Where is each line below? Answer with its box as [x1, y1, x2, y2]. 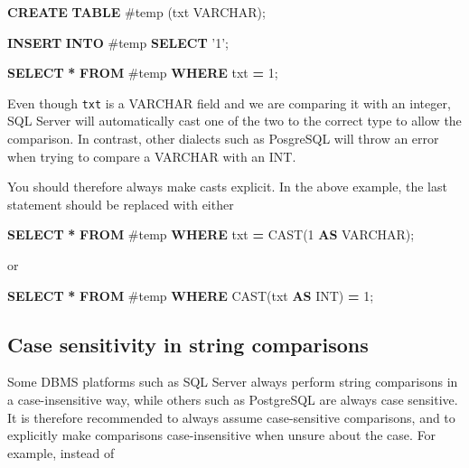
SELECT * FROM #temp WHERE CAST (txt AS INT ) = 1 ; [7, 285, 374, 304]
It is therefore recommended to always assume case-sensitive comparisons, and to [7, 407, 455, 426]
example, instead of [7, 443, 115, 462]
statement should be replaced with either [7, 194, 234, 213]
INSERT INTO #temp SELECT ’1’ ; [7, 33, 229, 51]
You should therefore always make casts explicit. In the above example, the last [7, 177, 447, 196]
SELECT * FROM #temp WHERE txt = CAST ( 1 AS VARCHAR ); [7, 225, 415, 244]
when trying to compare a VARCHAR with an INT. [7, 146, 296, 165]
